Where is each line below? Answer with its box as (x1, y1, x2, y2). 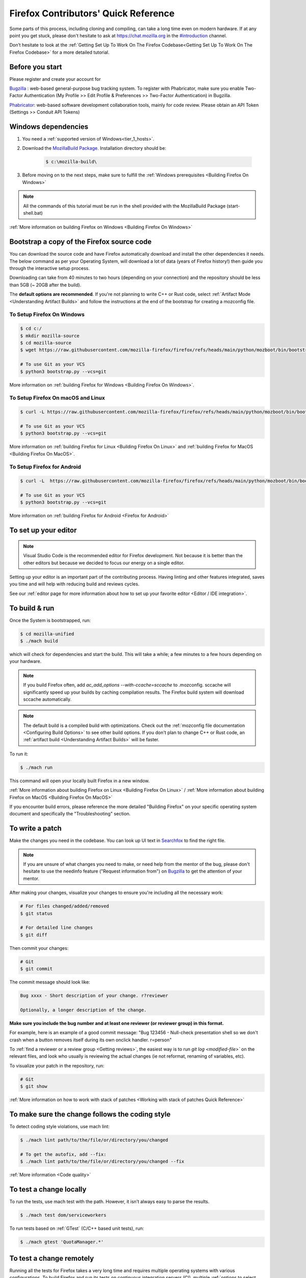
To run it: (9, 750, 29, 757)
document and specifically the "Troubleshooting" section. (9, 811, 131, 817)
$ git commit (20, 966, 53, 972)
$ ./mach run (20, 764, 53, 770)
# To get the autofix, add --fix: (20, 1151, 107, 1157)
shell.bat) (23, 210, 43, 216)
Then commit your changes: (9, 945, 69, 951)
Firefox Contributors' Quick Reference (9, 8, 175, 19)
